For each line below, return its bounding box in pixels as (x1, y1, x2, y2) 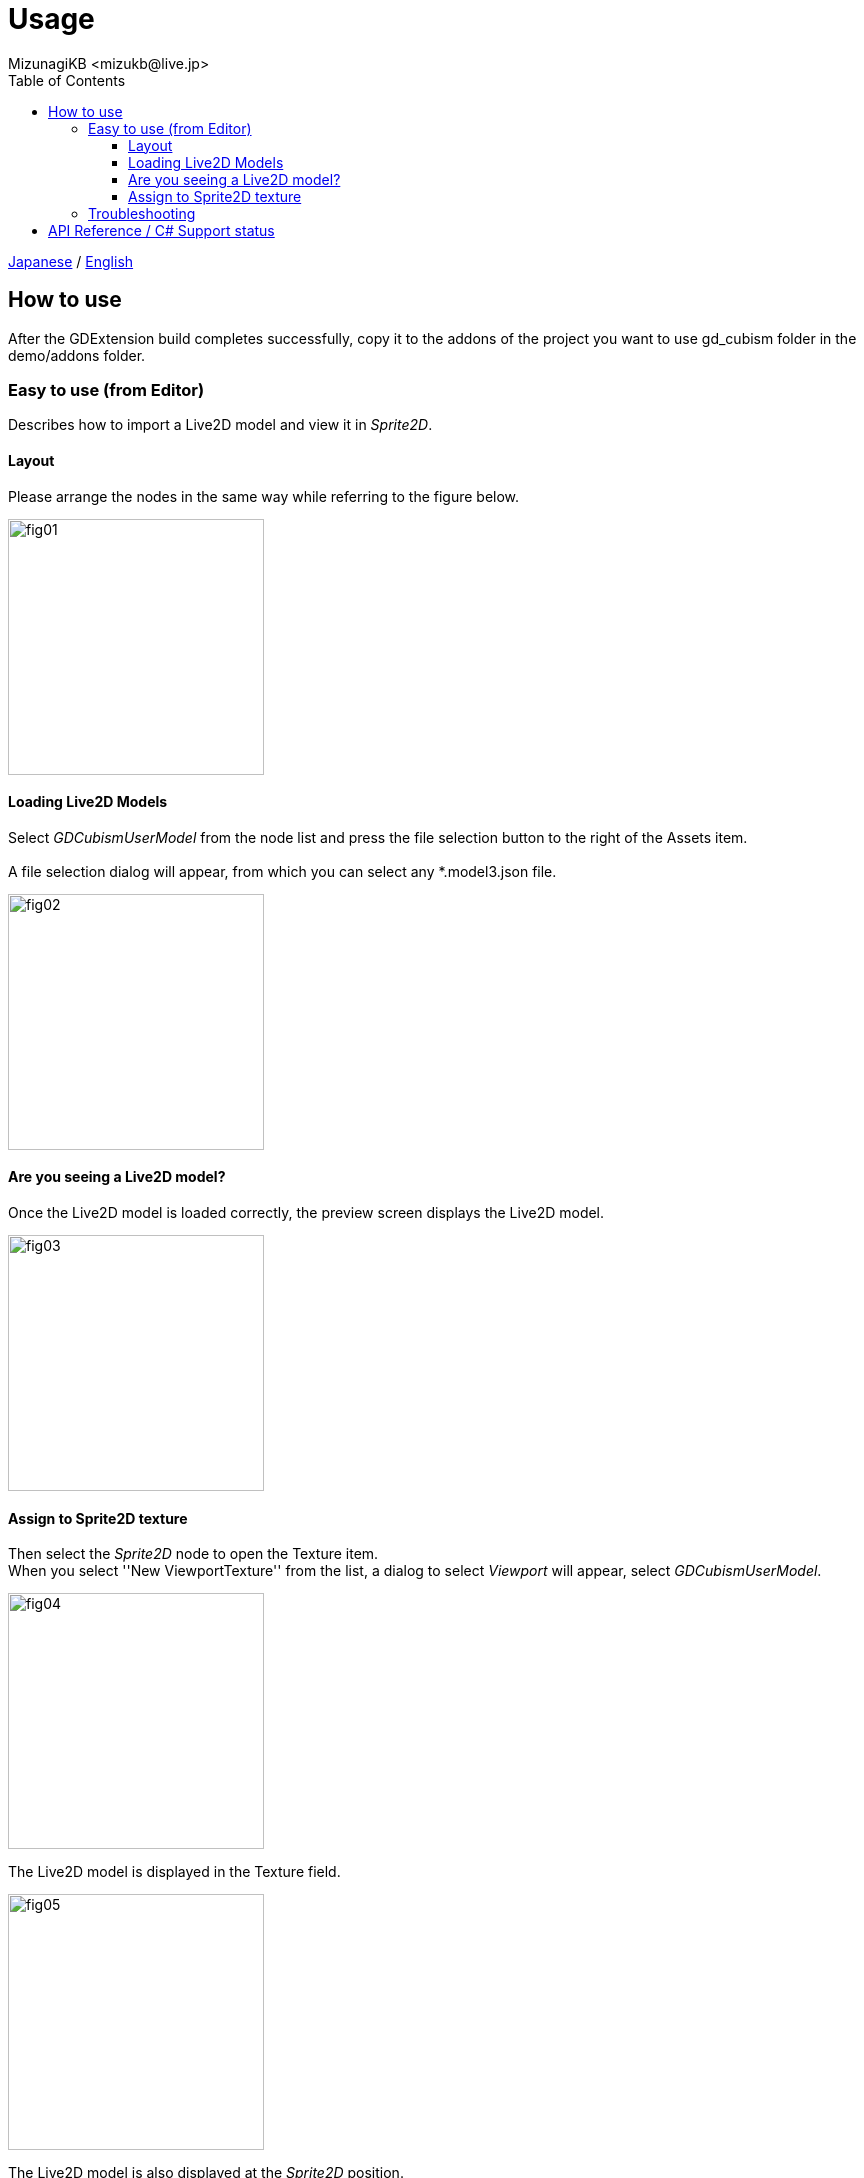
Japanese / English (8, 252, 134, 270)
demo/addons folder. (8, 346, 146, 364)
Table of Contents (8, 71, 126, 89)
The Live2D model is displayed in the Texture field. (8, 1863, 341, 1881)
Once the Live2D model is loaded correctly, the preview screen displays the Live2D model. (8, 1204, 605, 1221)
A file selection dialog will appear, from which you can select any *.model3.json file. (8, 862, 557, 880)
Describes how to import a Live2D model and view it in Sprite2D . (8, 416, 433, 434)
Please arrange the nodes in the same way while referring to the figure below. (8, 487, 520, 505)
